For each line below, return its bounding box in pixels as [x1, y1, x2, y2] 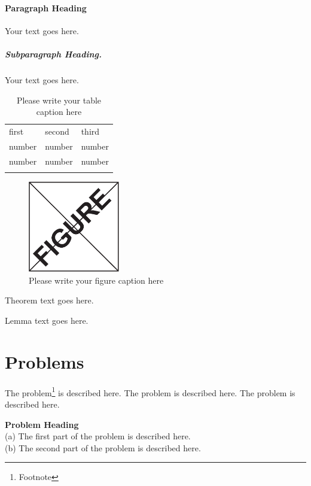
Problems [5, 349, 84, 373]
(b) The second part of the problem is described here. [5, 441, 201, 454]
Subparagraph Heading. [5, 47, 102, 60]
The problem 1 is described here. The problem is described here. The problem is [5, 384, 295, 399]
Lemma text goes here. [5, 314, 89, 326]
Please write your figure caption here [29, 274, 164, 286]
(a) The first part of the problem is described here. [5, 430, 191, 442]
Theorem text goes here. [5, 294, 94, 306]
